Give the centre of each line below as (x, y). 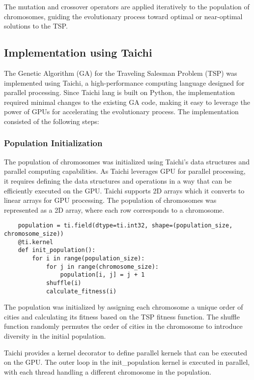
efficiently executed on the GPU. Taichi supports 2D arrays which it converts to (124, 190)
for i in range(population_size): (88, 258)
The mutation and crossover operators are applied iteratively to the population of (127, 6)
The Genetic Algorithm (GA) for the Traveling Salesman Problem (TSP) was (121, 73)
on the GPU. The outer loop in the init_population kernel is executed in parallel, (127, 362)
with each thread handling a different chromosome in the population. (108, 371)
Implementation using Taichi (78, 52)
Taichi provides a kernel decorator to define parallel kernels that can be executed (126, 352)
